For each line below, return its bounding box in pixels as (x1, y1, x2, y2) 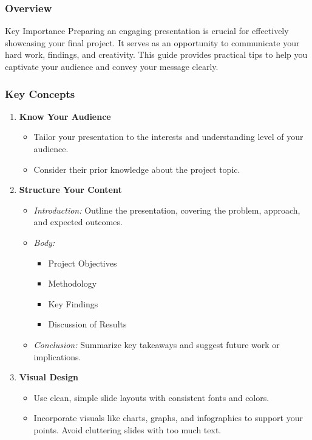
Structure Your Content (19, 183, 122, 196)
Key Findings (48, 297, 98, 310)
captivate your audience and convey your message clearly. (5, 60, 219, 72)
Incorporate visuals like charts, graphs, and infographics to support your (33, 411, 303, 424)
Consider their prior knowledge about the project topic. (33, 162, 240, 175)
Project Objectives (48, 256, 117, 269)
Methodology (48, 277, 97, 290)
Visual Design (19, 371, 78, 383)
